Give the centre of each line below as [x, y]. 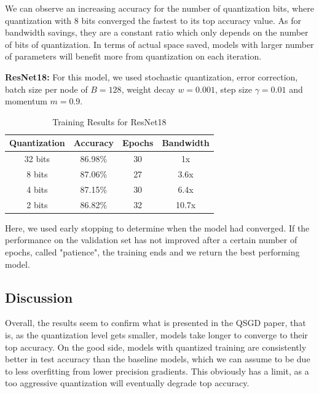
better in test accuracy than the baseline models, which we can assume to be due [158, 359]
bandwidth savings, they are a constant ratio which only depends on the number [157, 32]
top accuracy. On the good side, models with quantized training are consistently [156, 347]
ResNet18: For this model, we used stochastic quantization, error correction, [152, 76]
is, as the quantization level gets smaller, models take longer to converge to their [156, 334]
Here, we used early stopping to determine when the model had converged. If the [157, 228]
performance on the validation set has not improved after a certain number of [151, 240]
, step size [234, 89]
